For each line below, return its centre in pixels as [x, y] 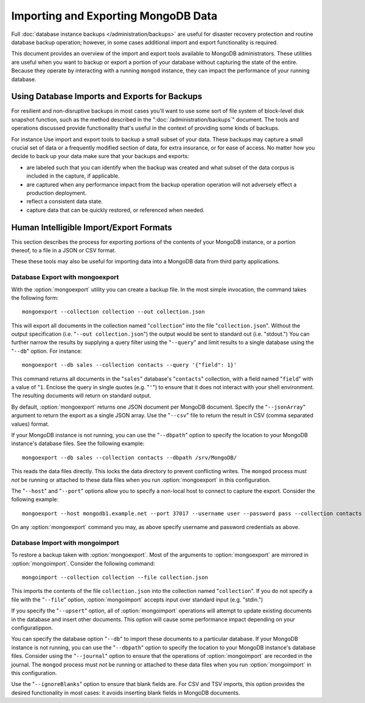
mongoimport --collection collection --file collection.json [115, 577]
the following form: [35, 297]
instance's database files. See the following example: [78, 443]
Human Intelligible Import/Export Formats [92, 227]
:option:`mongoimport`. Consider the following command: [83, 563]
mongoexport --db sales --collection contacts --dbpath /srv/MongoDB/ [130, 457]
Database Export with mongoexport [65, 277]
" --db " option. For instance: [47, 351]
